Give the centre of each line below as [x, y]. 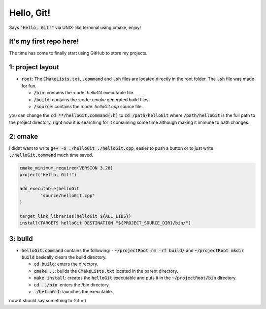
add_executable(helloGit [50, 189]
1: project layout [34, 67]
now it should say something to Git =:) [48, 301]
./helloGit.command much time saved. [51, 155]
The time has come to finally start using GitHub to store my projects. [78, 53]
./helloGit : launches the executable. [73, 291]
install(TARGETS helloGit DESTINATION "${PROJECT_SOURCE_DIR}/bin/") [105, 223]
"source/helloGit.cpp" [68, 196]
